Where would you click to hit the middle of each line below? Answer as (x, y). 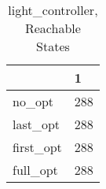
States (53, 46)
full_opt (35, 170)
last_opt (37, 124)
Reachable (53, 28)
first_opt (37, 147)
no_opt (33, 101)
